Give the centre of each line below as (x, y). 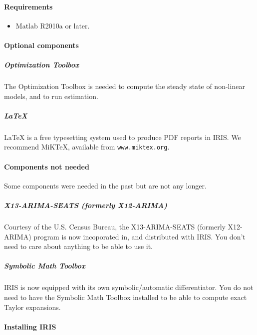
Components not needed (47, 166)
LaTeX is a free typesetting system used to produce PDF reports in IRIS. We (123, 137)
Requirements (28, 6)
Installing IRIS (30, 326)
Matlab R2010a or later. (53, 25)
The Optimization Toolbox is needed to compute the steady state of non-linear (125, 86)
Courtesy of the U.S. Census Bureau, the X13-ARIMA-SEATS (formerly (115, 227)
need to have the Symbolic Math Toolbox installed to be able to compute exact (126, 297)
